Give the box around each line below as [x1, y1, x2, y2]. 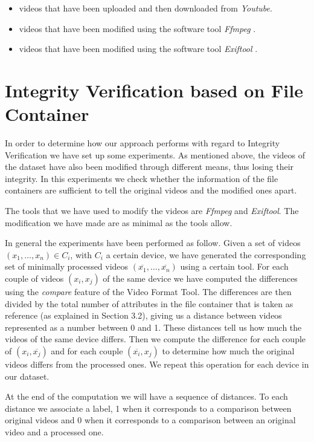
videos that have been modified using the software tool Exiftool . [19, 42, 258, 55]
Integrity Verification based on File [5, 77, 303, 102]
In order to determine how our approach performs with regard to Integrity [5, 137, 280, 149]
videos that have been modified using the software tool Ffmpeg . [19, 22, 256, 34]
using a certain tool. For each [180, 260, 289, 273]
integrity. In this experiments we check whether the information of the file [5, 172, 278, 184]
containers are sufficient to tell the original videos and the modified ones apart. [5, 184, 297, 197]
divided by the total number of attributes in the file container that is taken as [5, 297, 293, 310]
